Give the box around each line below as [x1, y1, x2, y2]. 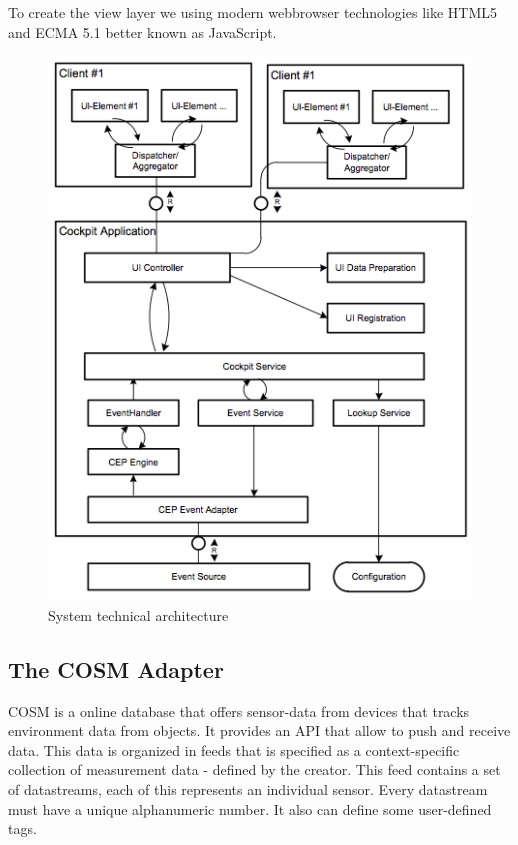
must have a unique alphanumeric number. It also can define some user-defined [8, 798, 492, 819]
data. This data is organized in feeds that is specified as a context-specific [8, 739, 460, 760]
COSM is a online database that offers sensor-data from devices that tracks [8, 700, 470, 721]
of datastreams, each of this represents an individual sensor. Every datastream [8, 778, 488, 799]
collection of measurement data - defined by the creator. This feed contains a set [8, 759, 501, 780]
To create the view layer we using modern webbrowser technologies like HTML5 [8, 2, 497, 22]
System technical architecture [48, 604, 229, 625]
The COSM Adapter [8, 653, 224, 684]
